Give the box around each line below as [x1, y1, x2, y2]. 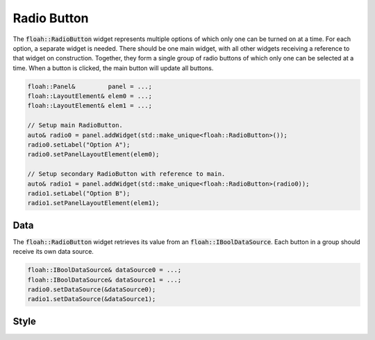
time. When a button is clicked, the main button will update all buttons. [12, 63, 214, 72]
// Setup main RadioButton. [27, 122, 123, 129]
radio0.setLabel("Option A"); [27, 141, 131, 149]
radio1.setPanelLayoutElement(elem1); [27, 199, 160, 207]
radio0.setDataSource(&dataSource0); [27, 286, 156, 293]
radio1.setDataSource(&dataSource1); [27, 296, 156, 303]
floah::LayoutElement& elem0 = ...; [27, 92, 153, 100]
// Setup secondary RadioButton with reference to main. [27, 170, 226, 178]
